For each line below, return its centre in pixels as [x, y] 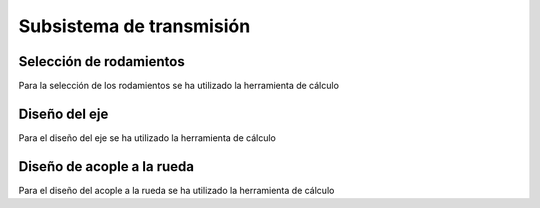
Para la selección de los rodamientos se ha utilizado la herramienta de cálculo [179, 86]
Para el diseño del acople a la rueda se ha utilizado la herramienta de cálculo [176, 190]
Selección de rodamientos [101, 61]
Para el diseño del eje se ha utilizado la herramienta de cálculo [147, 137]
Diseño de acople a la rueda [106, 166]
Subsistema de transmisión [134, 26]
